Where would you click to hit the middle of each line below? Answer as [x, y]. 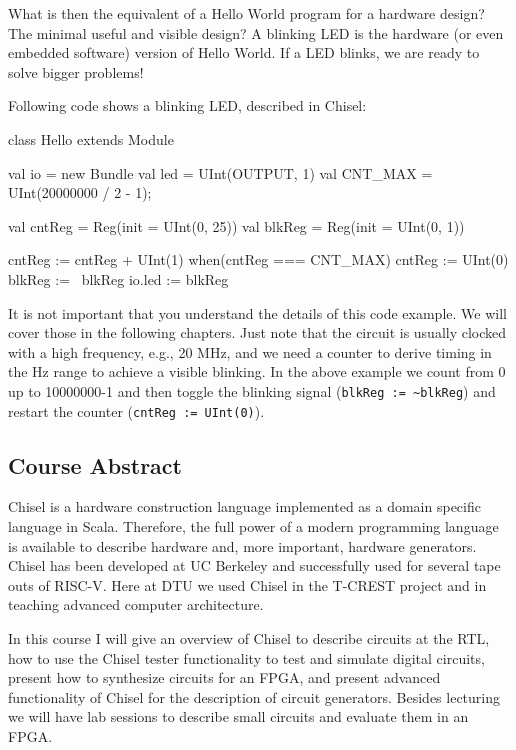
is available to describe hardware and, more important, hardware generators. [242, 545]
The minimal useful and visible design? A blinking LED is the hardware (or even [256, 32]
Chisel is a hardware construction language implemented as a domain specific [244, 506]
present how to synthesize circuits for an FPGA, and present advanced [224, 677]
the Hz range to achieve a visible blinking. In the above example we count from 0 [257, 371]
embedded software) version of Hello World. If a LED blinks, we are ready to [244, 52]
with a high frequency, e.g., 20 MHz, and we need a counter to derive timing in [250, 351]
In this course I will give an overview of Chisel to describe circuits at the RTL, [249, 637]
